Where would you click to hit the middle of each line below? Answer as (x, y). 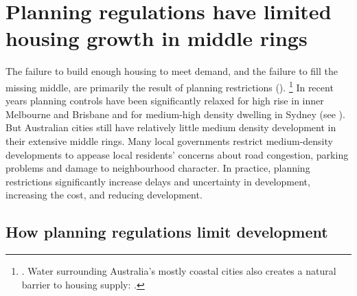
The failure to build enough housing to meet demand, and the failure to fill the (172, 71)
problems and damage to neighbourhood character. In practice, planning (158, 168)
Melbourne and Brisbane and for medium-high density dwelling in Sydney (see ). (175, 114)
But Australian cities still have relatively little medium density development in (171, 127)
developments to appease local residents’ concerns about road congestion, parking (177, 154)
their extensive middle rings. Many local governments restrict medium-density (169, 140)
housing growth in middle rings (157, 38)
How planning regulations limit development (167, 232)
